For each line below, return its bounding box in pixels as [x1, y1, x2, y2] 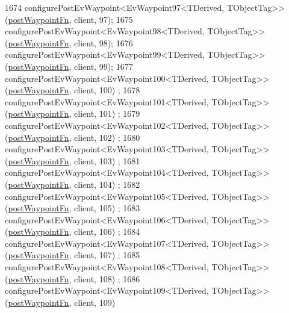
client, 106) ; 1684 [74, 225, 140, 238]
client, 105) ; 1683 [74, 202, 140, 214]
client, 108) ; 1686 [74, 272, 140, 285]
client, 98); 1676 [74, 36, 133, 49]
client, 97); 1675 [74, 13, 133, 25]
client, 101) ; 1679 [74, 107, 140, 120]
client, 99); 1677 [74, 60, 133, 72]
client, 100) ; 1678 [74, 84, 140, 96]
